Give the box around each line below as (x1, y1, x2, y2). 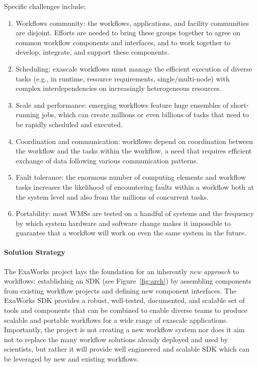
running (15, 109, 40, 120)
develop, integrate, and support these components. (15, 47, 170, 57)
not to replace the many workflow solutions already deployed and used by (4, 334, 228, 344)
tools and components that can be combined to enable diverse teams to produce (4, 305, 248, 315)
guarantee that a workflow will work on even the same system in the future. (15, 227, 247, 238)
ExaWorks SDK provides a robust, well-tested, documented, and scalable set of (4, 295, 245, 305)
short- (231, 99, 249, 110)
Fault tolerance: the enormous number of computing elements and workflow (15, 172, 246, 182)
